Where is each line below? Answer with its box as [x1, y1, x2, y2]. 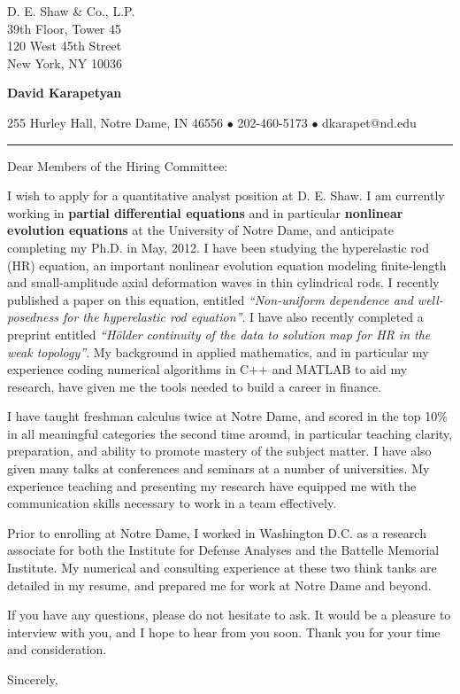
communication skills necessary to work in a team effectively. [7, 494, 337, 512]
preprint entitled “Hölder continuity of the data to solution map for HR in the [7, 324, 431, 343]
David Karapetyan [7, 83, 122, 102]
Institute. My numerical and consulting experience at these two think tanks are [7, 558, 437, 577]
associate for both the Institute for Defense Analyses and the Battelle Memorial [7, 541, 440, 559]
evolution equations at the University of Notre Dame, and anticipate [7, 221, 394, 239]
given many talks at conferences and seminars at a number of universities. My [7, 459, 430, 478]
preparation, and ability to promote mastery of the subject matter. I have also [7, 441, 432, 460]
